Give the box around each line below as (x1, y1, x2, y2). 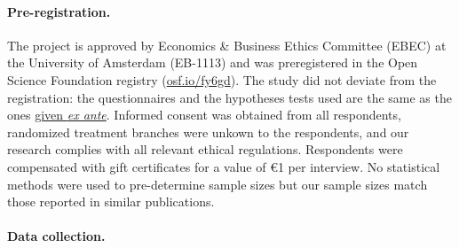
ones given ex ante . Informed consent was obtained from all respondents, (7, 105, 401, 124)
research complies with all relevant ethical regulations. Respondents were (7, 140, 403, 159)
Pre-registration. (7, 2, 111, 20)
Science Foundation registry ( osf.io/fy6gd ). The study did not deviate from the (7, 70, 437, 89)
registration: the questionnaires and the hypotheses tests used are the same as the (7, 88, 452, 106)
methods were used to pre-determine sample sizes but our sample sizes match (7, 174, 428, 193)
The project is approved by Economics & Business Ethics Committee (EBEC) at (7, 35, 447, 54)
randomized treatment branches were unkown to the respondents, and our (7, 122, 409, 141)
